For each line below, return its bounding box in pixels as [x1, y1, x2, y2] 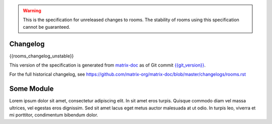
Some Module [9, 85, 54, 93]
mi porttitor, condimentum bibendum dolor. [9, 112, 98, 118]
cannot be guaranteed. [23, 24, 71, 30]
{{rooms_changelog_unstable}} [9, 53, 74, 59]
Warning [23, 8, 41, 14]
